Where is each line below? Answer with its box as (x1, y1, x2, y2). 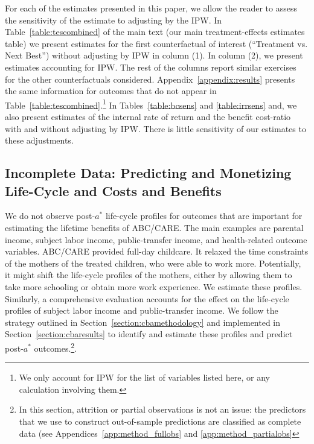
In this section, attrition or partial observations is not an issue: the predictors (19, 403, 306, 416)
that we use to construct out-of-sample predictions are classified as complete (19, 414, 301, 427)
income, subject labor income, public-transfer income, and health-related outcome (5, 233, 307, 246)
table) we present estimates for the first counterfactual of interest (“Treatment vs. (5, 37, 308, 49)
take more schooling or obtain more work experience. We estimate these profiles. (5, 280, 303, 293)
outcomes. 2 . (34, 340, 77, 354)
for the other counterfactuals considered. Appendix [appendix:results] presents (5, 72, 295, 85)
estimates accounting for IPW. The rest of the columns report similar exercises (5, 60, 296, 73)
